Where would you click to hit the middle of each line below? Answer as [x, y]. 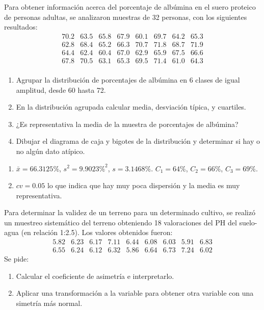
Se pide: [17, 259]
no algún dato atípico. [50, 151]
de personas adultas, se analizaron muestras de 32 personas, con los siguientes [126, 17]
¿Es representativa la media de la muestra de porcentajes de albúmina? [127, 124]
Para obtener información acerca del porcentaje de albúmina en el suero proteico [130, 7]
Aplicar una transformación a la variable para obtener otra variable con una [135, 293]
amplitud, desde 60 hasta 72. [61, 89]
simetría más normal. [49, 303]
